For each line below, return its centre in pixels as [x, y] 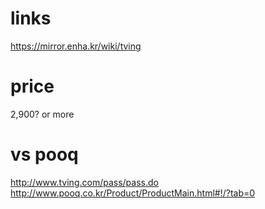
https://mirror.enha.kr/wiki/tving [76, 46]
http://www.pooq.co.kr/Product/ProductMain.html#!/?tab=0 [133, 193]
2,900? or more [42, 114]
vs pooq [44, 154]
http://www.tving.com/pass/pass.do [84, 182]
